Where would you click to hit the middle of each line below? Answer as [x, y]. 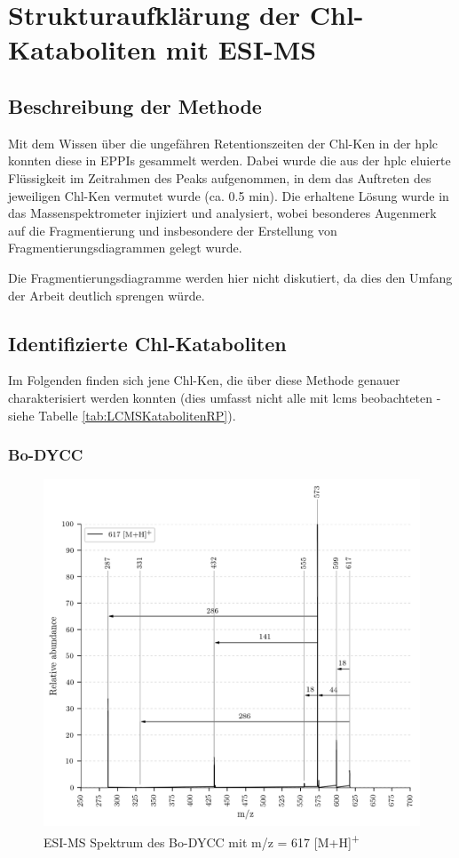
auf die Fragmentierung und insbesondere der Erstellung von [173, 230]
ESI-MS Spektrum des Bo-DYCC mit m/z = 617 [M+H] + [202, 840]
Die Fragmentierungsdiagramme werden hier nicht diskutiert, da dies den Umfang [230, 277]
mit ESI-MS [241, 49]
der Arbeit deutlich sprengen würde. [107, 295]
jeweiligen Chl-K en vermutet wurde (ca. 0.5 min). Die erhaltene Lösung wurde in [229, 195]
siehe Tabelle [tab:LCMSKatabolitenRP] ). [122, 415]
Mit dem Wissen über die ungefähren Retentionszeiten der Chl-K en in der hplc [223, 143]
